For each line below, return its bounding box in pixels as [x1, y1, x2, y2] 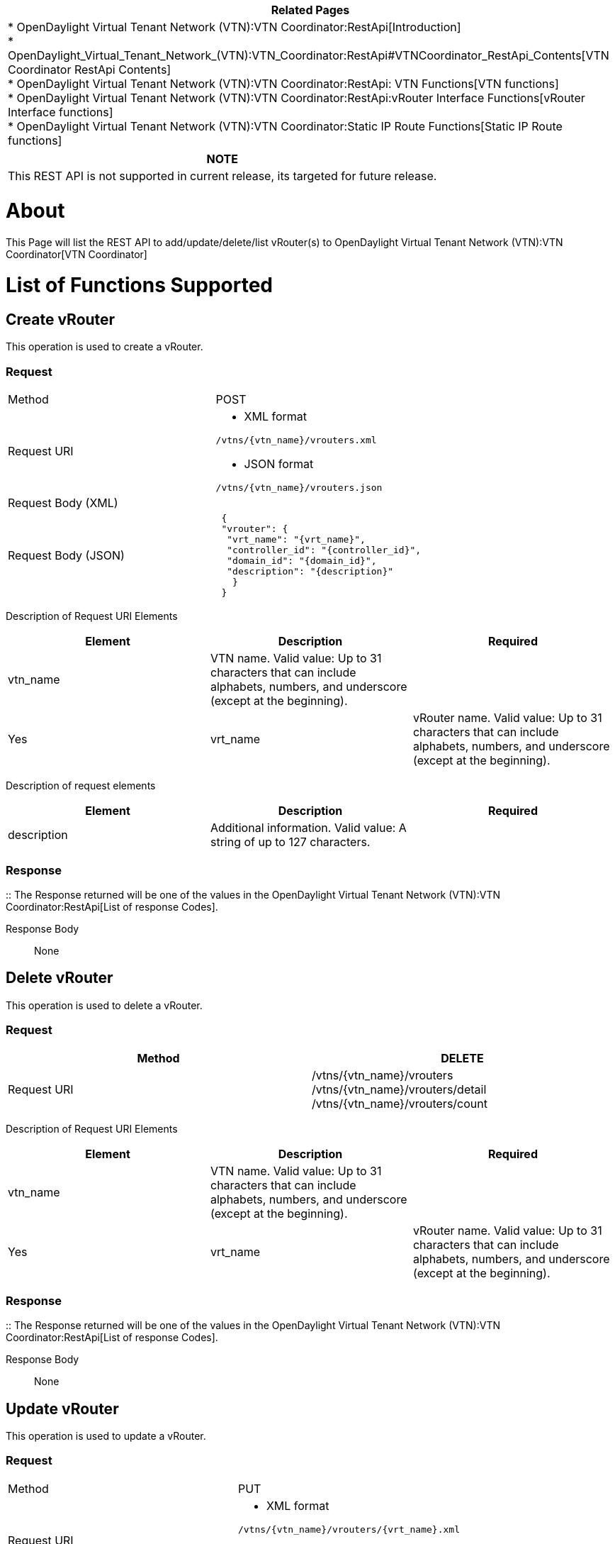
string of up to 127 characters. [210, 835, 371, 850]
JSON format [244, 457, 314, 472]
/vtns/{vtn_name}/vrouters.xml [215, 435, 377, 446]
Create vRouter [6, 311, 115, 328]
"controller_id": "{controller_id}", [227, 545, 422, 556]
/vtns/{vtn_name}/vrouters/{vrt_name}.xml [237, 1523, 460, 1535]
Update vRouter [6, 1399, 119, 1418]
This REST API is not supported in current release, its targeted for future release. [8, 169, 437, 183]
